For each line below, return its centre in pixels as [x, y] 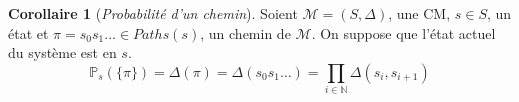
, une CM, [419, 13]
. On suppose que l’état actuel [403, 32]
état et [28, 32]
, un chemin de [245, 32]
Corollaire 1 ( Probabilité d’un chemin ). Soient [153, 13]
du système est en [62, 52]
